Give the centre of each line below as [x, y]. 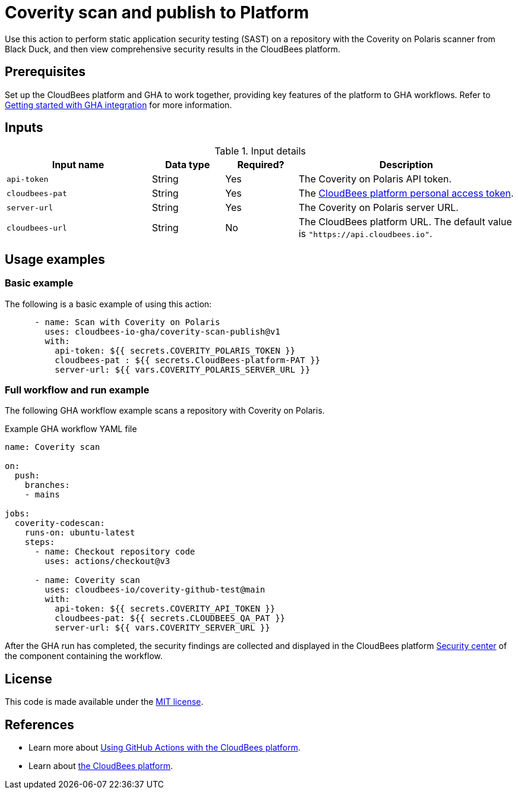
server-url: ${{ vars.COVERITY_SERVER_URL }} [162, 628]
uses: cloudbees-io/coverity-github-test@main [155, 590]
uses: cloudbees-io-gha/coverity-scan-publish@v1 [162, 331]
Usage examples [55, 259]
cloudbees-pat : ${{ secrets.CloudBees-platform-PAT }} [188, 360]
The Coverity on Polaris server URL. [378, 208]
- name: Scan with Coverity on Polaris [127, 322]
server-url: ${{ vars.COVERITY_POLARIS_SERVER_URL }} [183, 369]
